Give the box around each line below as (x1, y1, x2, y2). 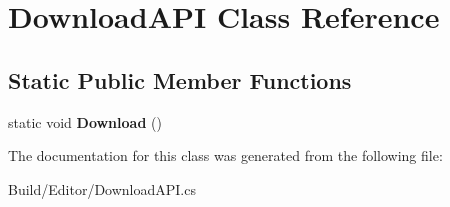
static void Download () (8, 111, 162, 132)
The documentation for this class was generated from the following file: (8, 145, 443, 166)
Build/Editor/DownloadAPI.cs (8, 178, 196, 199)
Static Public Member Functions (8, 64, 352, 95)
